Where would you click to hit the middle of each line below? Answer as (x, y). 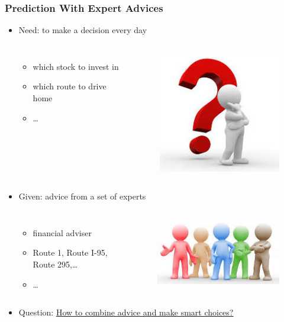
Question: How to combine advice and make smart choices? (126, 312)
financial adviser (62, 232)
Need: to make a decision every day (83, 30)
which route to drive (70, 86)
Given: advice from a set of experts (82, 196)
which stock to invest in (76, 66)
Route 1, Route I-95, (70, 252)
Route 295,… (55, 264)
